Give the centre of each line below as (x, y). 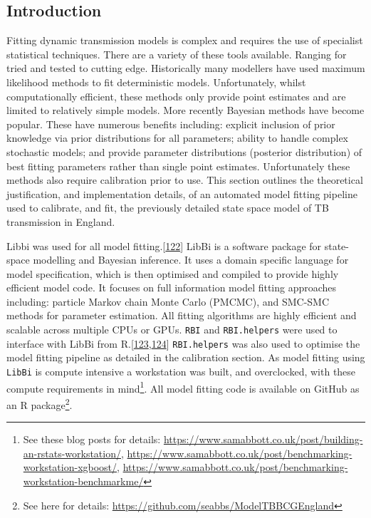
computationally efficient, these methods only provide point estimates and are (176, 96)
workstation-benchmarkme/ (83, 481)
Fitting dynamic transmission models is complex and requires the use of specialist (185, 40)
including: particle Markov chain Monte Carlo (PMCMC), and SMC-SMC (168, 301)
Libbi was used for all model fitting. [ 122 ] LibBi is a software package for (164, 245)
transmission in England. (61, 221)
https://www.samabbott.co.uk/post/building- (263, 439)
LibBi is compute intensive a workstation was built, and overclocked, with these (181, 371)
